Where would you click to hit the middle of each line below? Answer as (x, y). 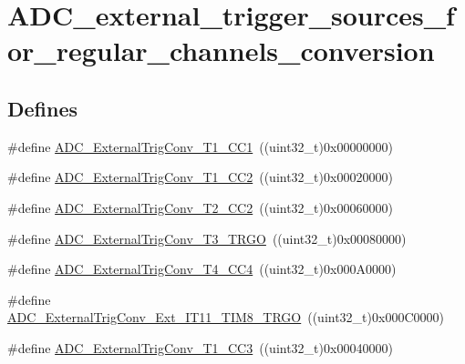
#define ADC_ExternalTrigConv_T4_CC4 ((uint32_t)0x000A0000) (202, 269)
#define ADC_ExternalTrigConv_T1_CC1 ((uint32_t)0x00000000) (200, 146)
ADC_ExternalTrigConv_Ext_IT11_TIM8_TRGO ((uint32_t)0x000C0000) (226, 317)
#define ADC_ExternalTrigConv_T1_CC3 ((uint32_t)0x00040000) (200, 347)
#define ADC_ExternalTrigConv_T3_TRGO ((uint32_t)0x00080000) (207, 238)
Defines (43, 108)
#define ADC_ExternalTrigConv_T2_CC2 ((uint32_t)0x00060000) (200, 207)
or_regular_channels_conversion (221, 51)
